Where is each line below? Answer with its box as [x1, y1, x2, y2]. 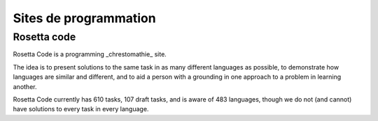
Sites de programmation [13, 10, 157, 26]
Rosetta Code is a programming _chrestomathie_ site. [13, 50, 167, 58]
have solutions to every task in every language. [13, 105, 149, 113]
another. [13, 82, 37, 90]
